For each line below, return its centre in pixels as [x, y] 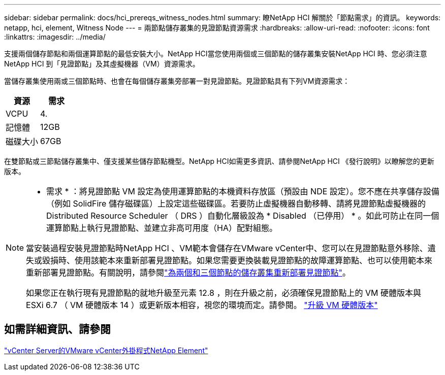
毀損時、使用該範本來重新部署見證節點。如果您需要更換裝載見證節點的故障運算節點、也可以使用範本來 [237, 260]
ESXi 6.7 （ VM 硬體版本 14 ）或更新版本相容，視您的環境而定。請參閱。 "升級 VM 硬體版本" [202, 305]
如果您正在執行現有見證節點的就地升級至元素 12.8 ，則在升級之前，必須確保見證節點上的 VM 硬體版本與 [224, 293]
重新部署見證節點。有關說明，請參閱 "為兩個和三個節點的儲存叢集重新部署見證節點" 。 [188, 272]
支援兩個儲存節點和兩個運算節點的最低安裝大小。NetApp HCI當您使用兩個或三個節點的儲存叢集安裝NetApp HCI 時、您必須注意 [216, 54]
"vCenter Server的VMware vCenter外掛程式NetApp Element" [106, 350]
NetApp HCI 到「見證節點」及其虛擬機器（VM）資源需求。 [102, 64]
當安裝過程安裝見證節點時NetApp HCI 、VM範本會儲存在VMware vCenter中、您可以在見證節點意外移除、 [227, 248]
